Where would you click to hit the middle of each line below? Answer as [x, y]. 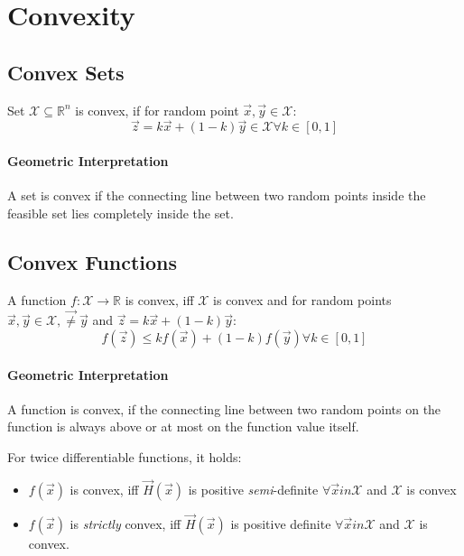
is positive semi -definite [253, 489]
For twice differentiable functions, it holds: [125, 456]
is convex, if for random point [157, 110]
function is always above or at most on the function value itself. [183, 426]
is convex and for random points [302, 299]
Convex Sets [66, 72]
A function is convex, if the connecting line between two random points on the [224, 408]
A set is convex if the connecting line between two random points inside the [217, 195]
